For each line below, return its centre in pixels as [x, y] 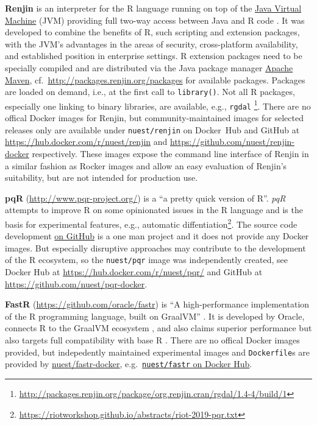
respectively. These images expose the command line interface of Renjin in [170, 153]
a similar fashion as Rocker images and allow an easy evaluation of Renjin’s [146, 165]
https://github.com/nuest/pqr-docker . [76, 283]
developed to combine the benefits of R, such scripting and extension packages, [152, 32]
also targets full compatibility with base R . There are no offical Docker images [152, 340]
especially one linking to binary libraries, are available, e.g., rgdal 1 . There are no [158, 105]
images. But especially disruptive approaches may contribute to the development [155, 248]
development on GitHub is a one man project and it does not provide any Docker [157, 236]
